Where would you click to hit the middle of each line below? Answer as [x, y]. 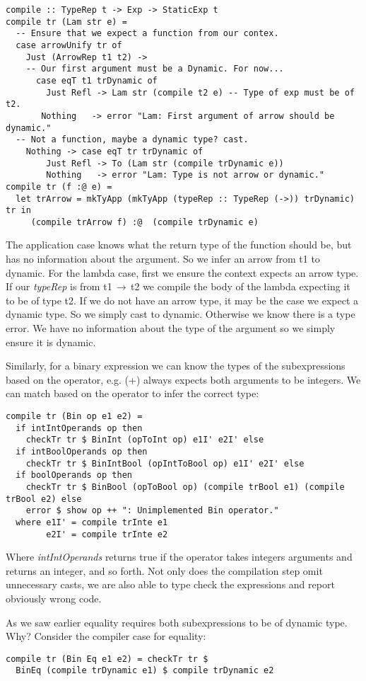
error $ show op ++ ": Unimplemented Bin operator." [152, 511]
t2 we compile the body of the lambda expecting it [241, 286]
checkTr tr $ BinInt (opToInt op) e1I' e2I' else [145, 440]
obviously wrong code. [54, 598]
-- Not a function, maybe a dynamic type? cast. [132, 140]
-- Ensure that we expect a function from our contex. [147, 34]
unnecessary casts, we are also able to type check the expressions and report [170, 584]
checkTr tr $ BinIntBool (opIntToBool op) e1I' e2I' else [165, 463]
